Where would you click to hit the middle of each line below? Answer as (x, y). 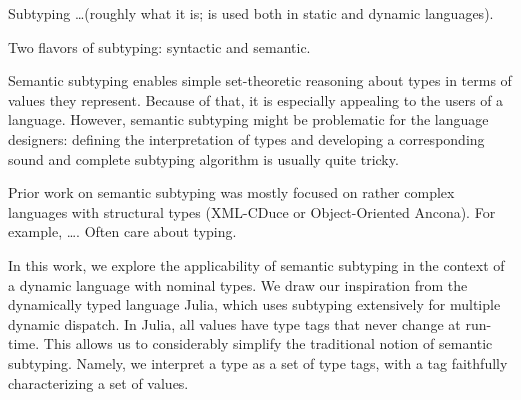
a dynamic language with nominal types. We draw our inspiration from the (238, 284)
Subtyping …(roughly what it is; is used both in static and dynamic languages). (251, 13)
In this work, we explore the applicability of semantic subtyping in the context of (256, 264)
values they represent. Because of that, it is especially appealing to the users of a (256, 99)
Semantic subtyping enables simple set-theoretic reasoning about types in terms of (260, 80)
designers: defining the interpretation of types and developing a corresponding (246, 138)
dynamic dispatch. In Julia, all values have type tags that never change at (234, 323)
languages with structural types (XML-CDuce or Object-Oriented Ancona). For (252, 211)
